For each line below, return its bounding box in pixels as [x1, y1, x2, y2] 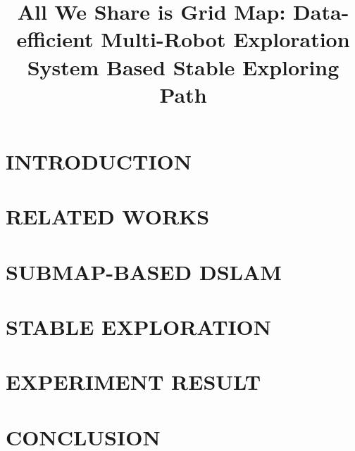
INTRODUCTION [6, 146, 192, 175]
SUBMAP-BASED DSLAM [6, 257, 282, 286]
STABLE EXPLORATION [6, 312, 271, 341]
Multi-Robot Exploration [101, 25, 350, 53]
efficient [16, 25, 94, 53]
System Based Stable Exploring [27, 52, 340, 81]
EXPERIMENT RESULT [6, 367, 261, 396]
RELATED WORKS [6, 202, 210, 231]
